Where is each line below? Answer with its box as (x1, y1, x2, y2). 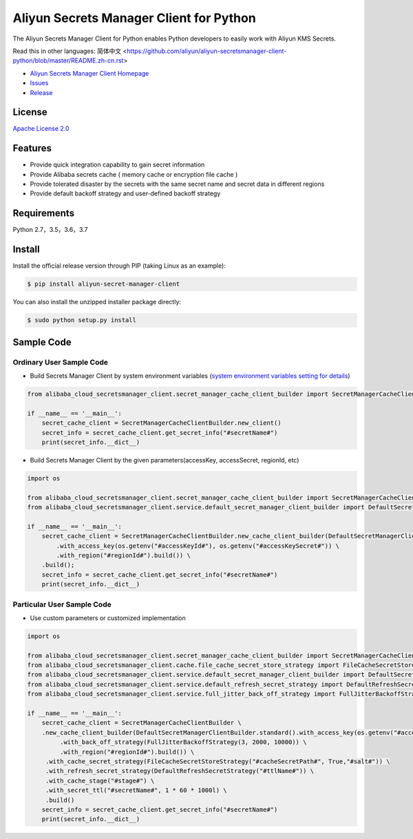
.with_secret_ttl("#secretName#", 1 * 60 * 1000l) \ (45, 787, 227, 794)
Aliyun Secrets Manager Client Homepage (30, 69, 149, 77)
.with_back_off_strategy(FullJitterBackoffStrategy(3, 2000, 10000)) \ (59, 739, 307, 746)
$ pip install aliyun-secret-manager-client (27, 280, 180, 288)
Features (12, 142, 52, 154)
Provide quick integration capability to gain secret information (30, 160, 205, 169)
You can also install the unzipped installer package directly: (12, 298, 182, 306)
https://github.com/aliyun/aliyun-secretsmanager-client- (126, 47, 287, 55)
